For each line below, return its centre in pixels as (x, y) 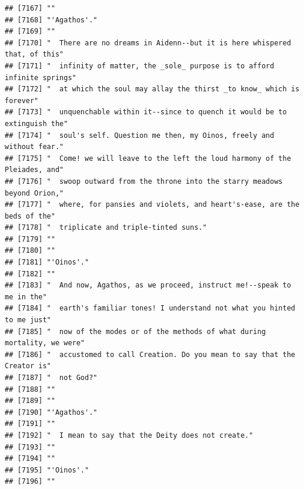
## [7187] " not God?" (51, 378)
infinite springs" (41, 77)
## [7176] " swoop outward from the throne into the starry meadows (144, 181)
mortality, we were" (45, 343)
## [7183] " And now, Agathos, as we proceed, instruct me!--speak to (148, 285)
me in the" (26, 297)
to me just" (28, 320)
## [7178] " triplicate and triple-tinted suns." (106, 228)
